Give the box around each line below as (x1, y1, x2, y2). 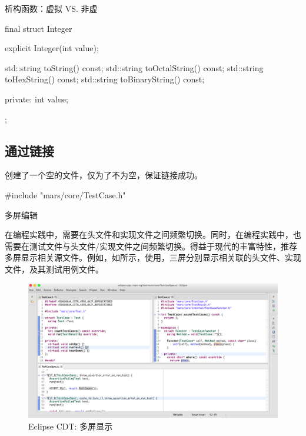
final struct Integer (5, 22, 72, 34)
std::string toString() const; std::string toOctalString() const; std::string (5, 61, 264, 74)
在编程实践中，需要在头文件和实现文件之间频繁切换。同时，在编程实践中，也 (5, 228, 301, 241)
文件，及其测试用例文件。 (5, 262, 104, 275)
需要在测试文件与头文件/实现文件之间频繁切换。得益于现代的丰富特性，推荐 (5, 239, 297, 252)
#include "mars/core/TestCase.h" (5, 188, 126, 201)
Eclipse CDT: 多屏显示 (28, 420, 113, 432)
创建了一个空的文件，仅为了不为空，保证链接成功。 (5, 169, 202, 181)
